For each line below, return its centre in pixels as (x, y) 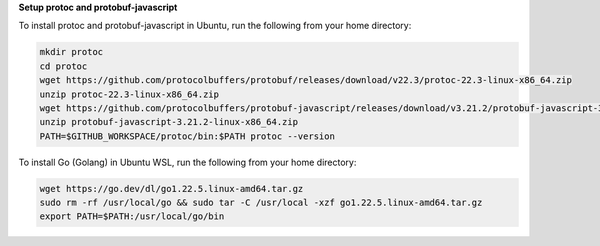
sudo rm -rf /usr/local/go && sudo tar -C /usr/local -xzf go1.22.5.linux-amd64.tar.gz (261, 203)
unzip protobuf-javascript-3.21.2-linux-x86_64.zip (169, 122)
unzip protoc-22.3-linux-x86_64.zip (129, 94)
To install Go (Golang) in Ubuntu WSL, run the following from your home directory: (187, 162)
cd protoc (63, 66)
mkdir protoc (71, 52)
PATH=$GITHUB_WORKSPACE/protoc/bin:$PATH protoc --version (187, 136)
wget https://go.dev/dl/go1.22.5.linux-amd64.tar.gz (171, 188)
